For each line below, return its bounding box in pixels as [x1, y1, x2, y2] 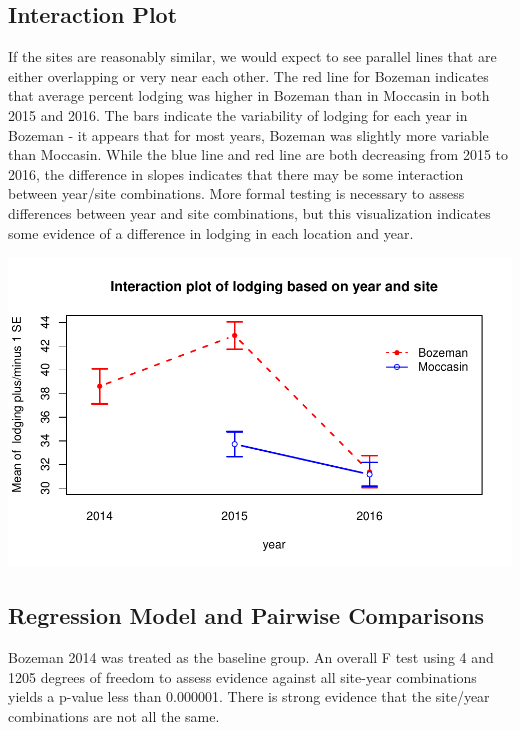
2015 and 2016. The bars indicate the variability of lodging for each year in [8, 104, 468, 125]
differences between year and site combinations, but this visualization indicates [8, 202, 491, 223]
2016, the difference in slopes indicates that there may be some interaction [8, 163, 464, 184]
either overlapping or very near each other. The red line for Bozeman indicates [8, 65, 489, 86]
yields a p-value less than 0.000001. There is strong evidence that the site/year [8, 686, 490, 707]
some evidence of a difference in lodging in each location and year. [8, 222, 414, 243]
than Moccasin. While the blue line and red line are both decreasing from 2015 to [8, 144, 509, 165]
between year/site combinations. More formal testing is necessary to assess [8, 183, 465, 204]
